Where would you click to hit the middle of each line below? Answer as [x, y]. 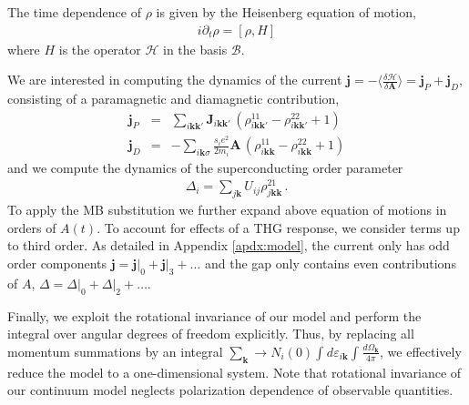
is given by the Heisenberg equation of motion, [286, 12]
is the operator [100, 49]
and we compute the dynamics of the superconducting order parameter [205, 167]
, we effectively [421, 351]
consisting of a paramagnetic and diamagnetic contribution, [173, 99]
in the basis [195, 49]
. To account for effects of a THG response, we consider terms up [278, 227]
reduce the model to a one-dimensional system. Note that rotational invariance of [234, 372]
